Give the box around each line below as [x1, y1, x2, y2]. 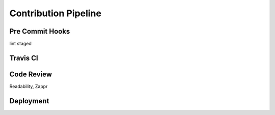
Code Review [9, 70, 52, 78]
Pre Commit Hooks [9, 27, 70, 36]
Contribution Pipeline [9, 8, 102, 19]
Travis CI [9, 53, 38, 62]
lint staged [9, 41, 32, 47]
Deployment [9, 97, 49, 105]
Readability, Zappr [9, 83, 48, 89]
